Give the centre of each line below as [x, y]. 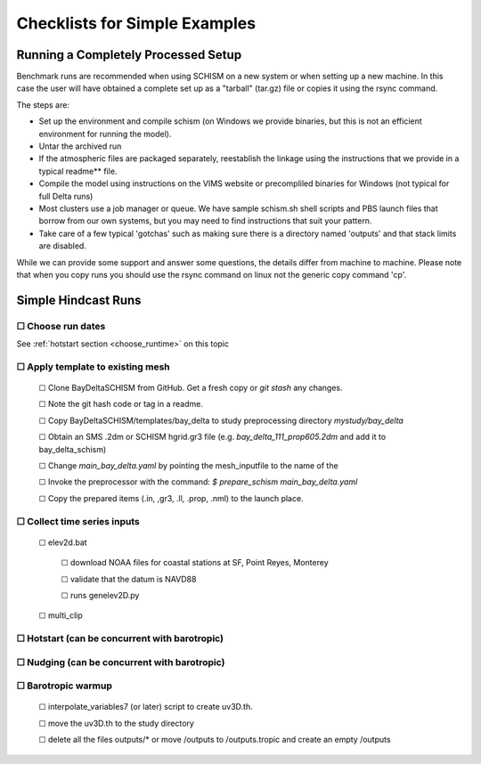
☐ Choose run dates [61, 326]
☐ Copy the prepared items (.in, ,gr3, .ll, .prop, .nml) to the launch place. [171, 498]
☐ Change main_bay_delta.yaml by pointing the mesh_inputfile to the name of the [188, 465]
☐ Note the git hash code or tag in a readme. [121, 404]
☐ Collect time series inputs [78, 521]
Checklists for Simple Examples [136, 23]
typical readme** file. [78, 171]
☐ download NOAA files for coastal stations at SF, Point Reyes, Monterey [195, 563]
